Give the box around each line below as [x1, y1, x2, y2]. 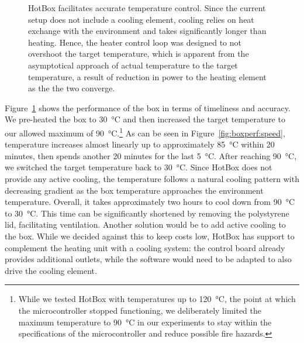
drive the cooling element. [5, 264, 97, 276]
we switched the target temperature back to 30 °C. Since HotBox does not [5, 161, 272, 173]
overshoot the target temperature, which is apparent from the [28, 47, 249, 60]
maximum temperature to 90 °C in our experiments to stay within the [18, 315, 272, 328]
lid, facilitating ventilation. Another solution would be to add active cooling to [5, 218, 286, 231]
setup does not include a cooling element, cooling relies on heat [28, 13, 254, 25]
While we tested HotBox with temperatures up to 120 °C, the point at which [18, 293, 296, 305]
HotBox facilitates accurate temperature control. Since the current [28, 2, 266, 13]
